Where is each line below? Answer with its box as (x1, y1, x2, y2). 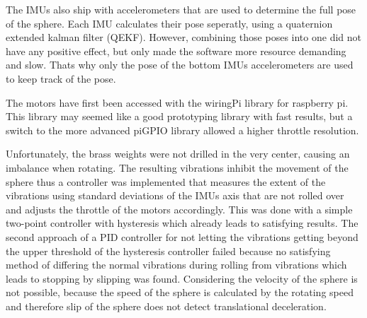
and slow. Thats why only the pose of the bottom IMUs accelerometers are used (6, 57, 354, 72)
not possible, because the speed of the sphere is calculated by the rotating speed (6, 285, 354, 300)
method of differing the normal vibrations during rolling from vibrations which (6, 257, 347, 272)
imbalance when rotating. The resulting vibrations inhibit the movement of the (6, 160, 349, 175)
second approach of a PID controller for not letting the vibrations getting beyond (6, 229, 358, 244)
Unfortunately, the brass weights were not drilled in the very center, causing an (6, 146, 350, 161)
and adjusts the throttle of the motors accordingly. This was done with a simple (6, 201, 353, 216)
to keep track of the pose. (6, 71, 116, 86)
